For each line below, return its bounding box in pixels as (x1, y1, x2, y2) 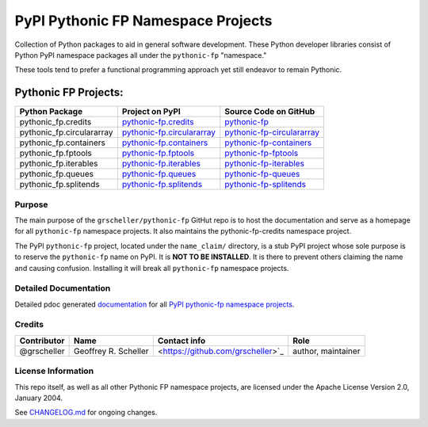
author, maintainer (292, 345, 361, 356)
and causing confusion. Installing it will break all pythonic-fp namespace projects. (14, 263, 289, 273)
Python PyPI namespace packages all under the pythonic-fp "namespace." (14, 50, 267, 59)
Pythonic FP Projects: (14, 86, 124, 99)
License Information (14, 365, 94, 376)
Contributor (19, 335, 65, 346)
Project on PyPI (121, 106, 182, 117)
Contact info (157, 335, 206, 346)
